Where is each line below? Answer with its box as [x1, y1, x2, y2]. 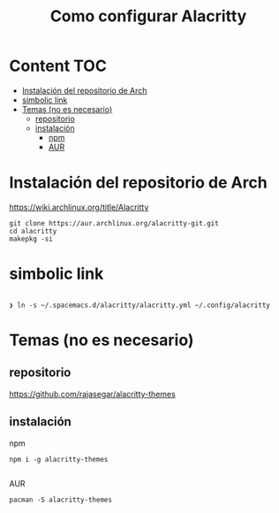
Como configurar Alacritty [49, 6, 247, 27]
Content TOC [9, 56, 108, 76]
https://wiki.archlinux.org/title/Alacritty [9, 202, 149, 212]
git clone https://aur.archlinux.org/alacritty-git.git [9, 218, 219, 227]
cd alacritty [9, 226, 57, 235]
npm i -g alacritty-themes [9, 455, 109, 463]
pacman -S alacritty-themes [9, 495, 113, 504]
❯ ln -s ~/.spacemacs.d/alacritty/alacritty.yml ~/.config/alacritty [9, 301, 271, 310]
